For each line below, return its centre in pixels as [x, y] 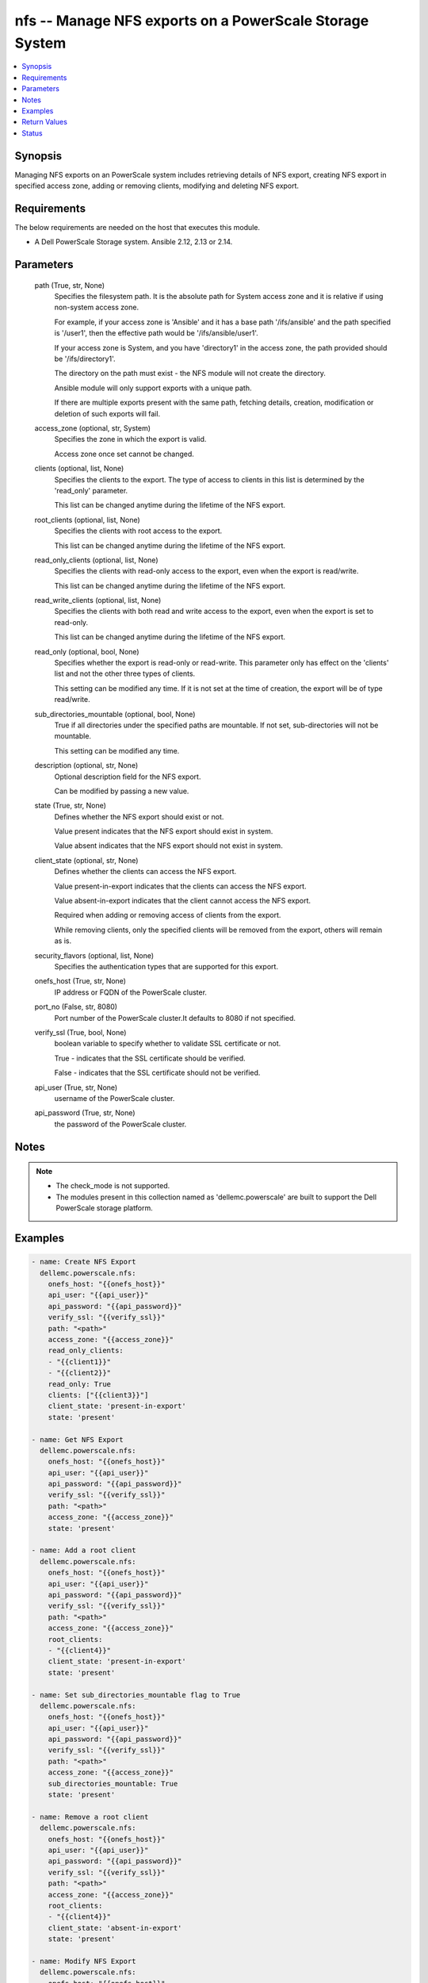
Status [32, 133]
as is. [63, 941]
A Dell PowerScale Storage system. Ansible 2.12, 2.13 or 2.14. [134, 242]
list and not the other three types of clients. [125, 673]
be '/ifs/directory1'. [85, 359]
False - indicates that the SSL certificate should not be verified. [157, 1073]
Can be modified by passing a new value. [122, 791]
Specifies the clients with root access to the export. [138, 531]
